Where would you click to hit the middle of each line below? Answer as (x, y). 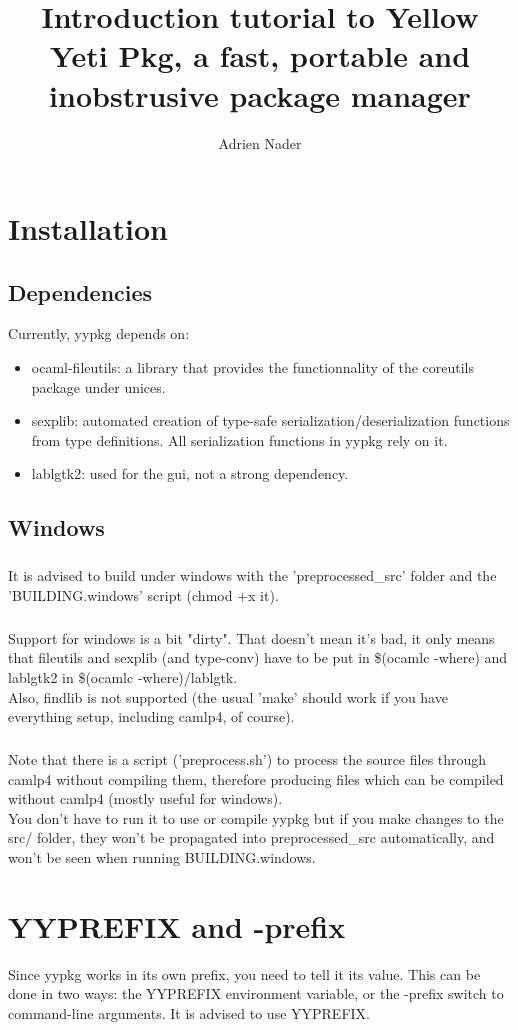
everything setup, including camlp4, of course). (151, 716)
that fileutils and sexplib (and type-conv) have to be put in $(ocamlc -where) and (258, 657)
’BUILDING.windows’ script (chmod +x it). (143, 594)
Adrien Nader (260, 142)
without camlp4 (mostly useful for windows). (145, 798)
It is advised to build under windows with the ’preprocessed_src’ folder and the (252, 575)
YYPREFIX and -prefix (177, 925)
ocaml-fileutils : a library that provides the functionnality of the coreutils (253, 367)
